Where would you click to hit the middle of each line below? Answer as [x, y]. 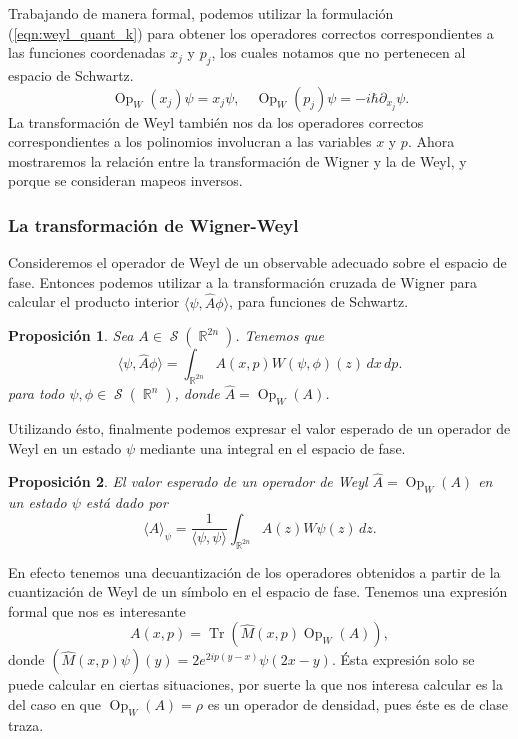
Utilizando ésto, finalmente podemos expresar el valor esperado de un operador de [259, 427]
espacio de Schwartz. [71, 74]
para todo [36, 393]
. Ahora [431, 141]
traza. [26, 724]
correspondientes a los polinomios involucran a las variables [190, 141]
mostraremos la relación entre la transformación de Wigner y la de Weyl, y [237, 160]
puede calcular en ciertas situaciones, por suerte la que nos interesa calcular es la [255, 684]
